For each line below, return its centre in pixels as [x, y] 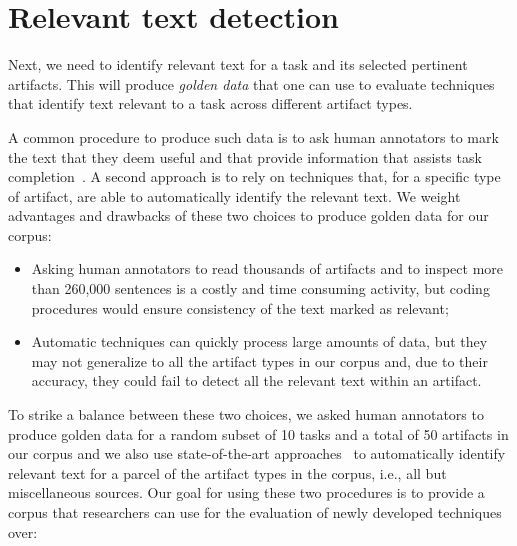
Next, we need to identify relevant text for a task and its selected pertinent [238, 64]
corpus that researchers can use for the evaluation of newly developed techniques [255, 512]
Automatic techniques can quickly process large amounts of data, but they [259, 341]
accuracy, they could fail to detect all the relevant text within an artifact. [256, 380]
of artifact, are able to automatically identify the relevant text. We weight [234, 195]
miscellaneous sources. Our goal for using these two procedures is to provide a [246, 492]
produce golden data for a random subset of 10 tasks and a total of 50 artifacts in [258, 433]
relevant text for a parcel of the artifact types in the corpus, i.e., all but [227, 472]
